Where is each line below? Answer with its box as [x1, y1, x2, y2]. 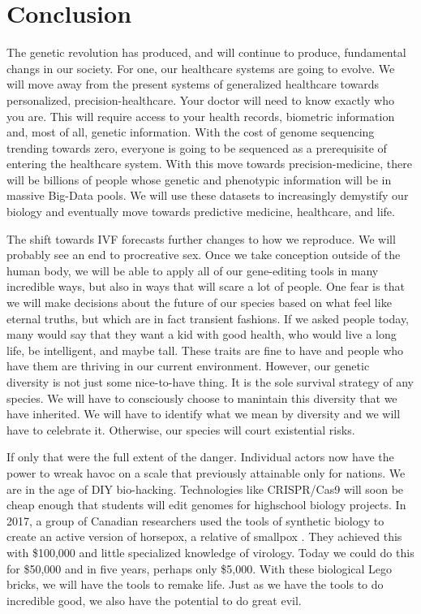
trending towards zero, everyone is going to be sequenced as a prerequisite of [6, 139, 387, 156]
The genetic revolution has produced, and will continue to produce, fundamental [6, 44, 406, 61]
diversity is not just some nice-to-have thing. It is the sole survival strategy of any [6, 374, 414, 390]
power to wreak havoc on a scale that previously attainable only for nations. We [6, 464, 406, 481]
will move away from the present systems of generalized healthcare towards [6, 76, 380, 93]
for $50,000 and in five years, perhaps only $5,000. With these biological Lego [6, 560, 393, 577]
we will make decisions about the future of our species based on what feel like [6, 294, 392, 311]
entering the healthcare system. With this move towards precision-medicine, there [6, 155, 412, 172]
